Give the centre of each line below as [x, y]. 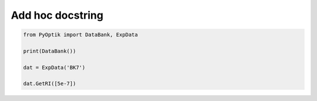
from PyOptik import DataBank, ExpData [80, 35]
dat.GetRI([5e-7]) [50, 84]
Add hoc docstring [57, 15]
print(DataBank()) [50, 51]
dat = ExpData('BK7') [54, 67]
